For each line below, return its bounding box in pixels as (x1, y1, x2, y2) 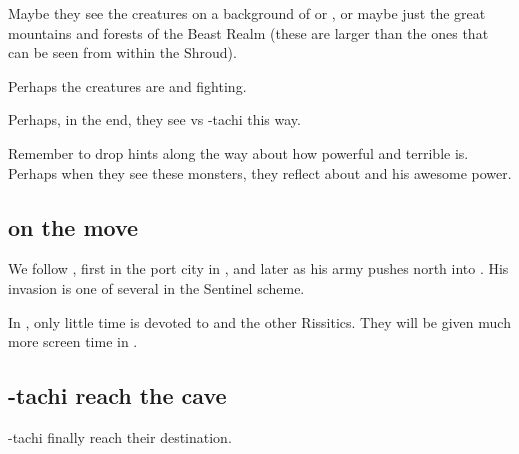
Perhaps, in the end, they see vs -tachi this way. (8, 109, 301, 130)
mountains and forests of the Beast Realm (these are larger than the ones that (8, 22, 489, 43)
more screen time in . (8, 331, 138, 352)
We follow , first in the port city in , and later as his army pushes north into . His (8, 258, 509, 279)
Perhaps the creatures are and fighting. (8, 75, 247, 96)
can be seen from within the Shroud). (8, 42, 237, 63)
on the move (8, 211, 139, 242)
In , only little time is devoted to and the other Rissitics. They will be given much (8, 311, 511, 332)
